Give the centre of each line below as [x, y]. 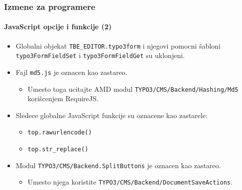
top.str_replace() [58, 150]
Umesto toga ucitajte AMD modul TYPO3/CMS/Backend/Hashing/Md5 [133, 89]
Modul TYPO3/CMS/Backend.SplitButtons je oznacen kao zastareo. [118, 165]
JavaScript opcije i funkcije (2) [58, 27]
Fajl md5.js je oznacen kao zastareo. [71, 72]
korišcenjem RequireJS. [63, 98]
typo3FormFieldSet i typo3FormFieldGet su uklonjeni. [100, 55]
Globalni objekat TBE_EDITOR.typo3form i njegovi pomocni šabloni [118, 45]
